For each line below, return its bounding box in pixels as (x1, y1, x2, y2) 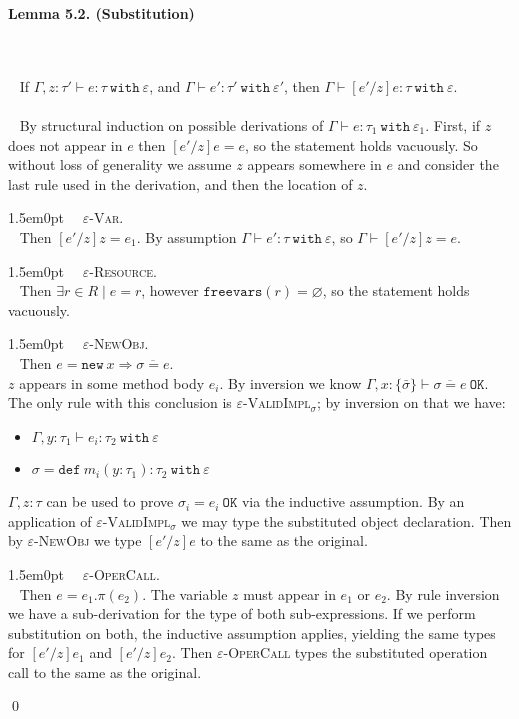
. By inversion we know (219, 372, 362, 393)
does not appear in (8, 134, 123, 155)
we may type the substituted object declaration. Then (181, 510, 512, 531)
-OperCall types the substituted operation (223, 642, 488, 663)
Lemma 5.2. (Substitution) (8, 3, 195, 23)
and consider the (397, 154, 499, 175)
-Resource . (89, 260, 157, 281)
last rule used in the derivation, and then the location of (8, 173, 353, 194)
